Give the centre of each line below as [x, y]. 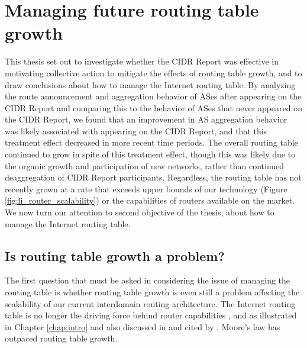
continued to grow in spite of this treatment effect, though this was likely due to [150, 154]
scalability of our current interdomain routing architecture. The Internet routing [150, 303]
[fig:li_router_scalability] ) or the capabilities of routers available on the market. [150, 200]
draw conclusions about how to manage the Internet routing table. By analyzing [150, 84]
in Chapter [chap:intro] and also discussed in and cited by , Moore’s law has [143, 326]
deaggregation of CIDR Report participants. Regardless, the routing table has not [153, 177]
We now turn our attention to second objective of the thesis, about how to [140, 212]
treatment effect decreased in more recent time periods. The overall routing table [151, 142]
